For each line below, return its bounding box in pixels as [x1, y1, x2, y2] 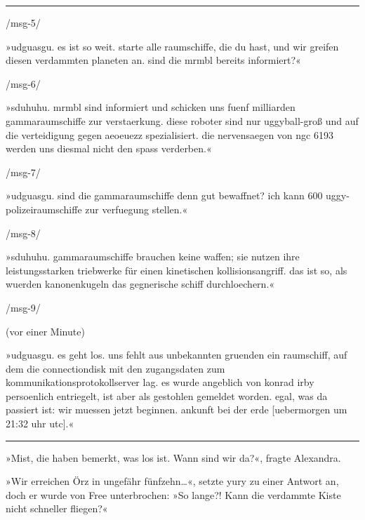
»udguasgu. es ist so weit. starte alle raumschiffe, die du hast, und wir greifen [6, 39, 339, 53]
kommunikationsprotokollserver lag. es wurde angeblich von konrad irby [6, 375, 314, 389]
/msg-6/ [6, 76, 41, 91]
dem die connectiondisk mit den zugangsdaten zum [6, 361, 225, 375]
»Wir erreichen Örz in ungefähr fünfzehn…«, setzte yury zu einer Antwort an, [6, 474, 339, 488]
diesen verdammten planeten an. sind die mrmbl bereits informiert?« [6, 53, 301, 67]
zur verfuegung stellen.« [85, 201, 188, 216]
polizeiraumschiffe [6, 201, 82, 216]
